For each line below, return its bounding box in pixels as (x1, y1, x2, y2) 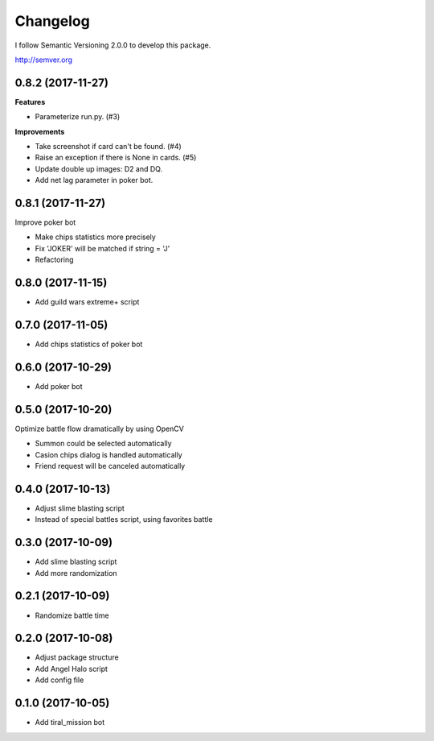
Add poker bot (35, 381, 83, 391)
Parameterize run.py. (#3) (35, 112, 121, 122)
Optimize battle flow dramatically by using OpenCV (14, 424, 184, 433)
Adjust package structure (35, 652, 120, 662)
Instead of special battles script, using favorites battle (35, 515, 213, 524)
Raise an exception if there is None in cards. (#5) (35, 153, 197, 163)
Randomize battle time (35, 611, 109, 620)
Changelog (14, 12, 90, 30)
